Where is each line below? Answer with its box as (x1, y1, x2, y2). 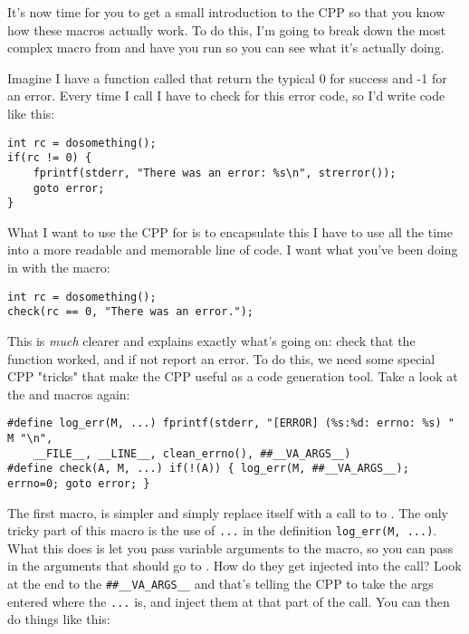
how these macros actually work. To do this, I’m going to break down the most (7, 20, 446, 39)
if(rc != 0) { (7, 151, 92, 165)
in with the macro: (7, 258, 110, 277)
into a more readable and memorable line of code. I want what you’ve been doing (7, 240, 458, 259)
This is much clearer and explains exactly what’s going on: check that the (7, 331, 416, 350)
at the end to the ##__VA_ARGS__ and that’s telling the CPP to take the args (7, 574, 434, 593)
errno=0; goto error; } (7, 476, 150, 490)
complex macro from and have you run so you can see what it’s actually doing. (7, 38, 445, 57)
